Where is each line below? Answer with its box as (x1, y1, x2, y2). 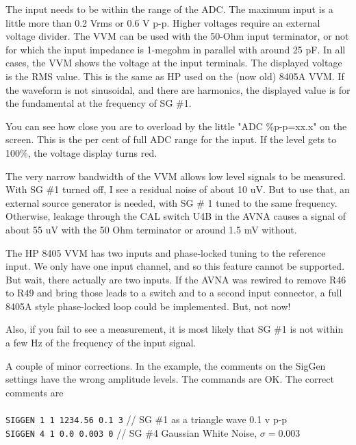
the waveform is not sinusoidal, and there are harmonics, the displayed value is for (5, 82, 351, 97)
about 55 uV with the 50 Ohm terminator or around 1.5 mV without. (5, 222, 297, 236)
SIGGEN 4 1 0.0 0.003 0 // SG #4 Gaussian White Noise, (5, 425, 257, 440)
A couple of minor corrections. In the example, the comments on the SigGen (5, 358, 326, 372)
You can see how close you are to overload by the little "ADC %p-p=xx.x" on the (5, 118, 347, 133)
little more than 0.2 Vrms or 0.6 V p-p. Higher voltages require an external (5, 15, 320, 29)
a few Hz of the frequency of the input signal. (5, 335, 196, 350)
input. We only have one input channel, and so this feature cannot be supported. (5, 259, 345, 273)
